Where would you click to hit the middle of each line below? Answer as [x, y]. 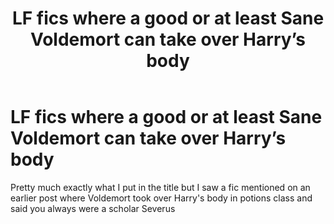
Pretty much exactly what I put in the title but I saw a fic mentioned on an [160, 187]
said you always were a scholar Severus [93, 208]
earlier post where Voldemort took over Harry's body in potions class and [161, 198]
